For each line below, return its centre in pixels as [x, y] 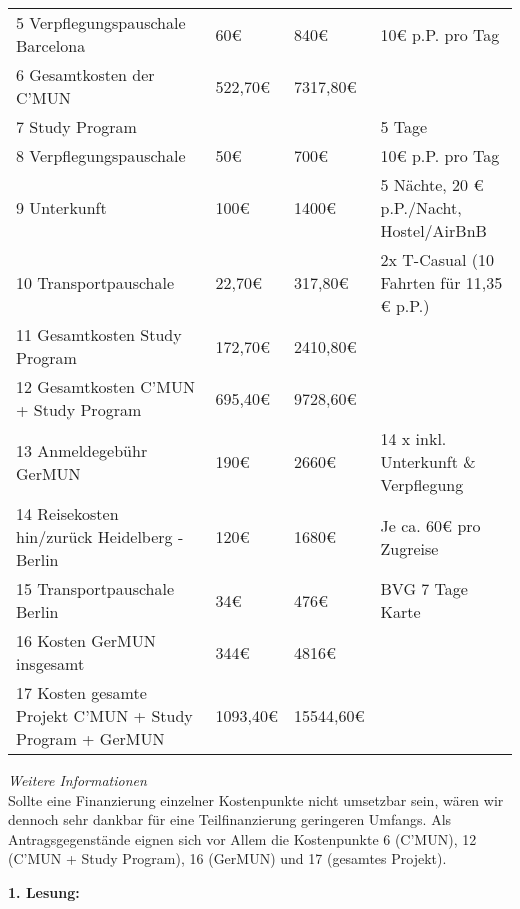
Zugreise [409, 548]
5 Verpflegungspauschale [101, 22]
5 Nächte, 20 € [432, 184]
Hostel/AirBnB [433, 230]
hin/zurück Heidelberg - [100, 536]
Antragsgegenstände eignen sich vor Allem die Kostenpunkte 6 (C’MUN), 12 [242, 838]
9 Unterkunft [61, 207]
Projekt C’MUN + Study [104, 715]
